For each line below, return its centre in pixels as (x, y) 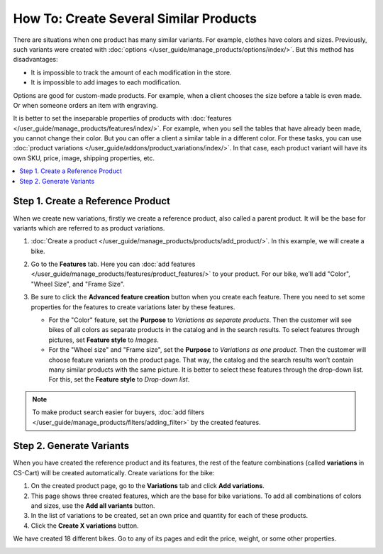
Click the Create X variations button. (85, 526)
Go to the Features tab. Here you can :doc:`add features (113, 264)
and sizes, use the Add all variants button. (93, 506)
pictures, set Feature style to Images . (104, 340)
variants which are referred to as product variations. (89, 228)
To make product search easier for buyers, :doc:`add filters (118, 412)
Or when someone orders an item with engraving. (85, 105)
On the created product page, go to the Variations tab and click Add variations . (148, 486)
